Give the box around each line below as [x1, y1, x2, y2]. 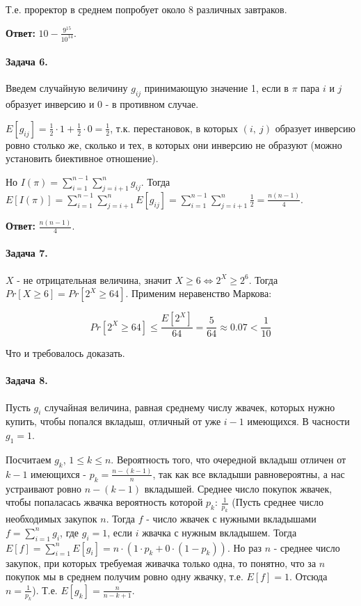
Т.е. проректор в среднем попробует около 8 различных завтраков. [6, 2, 287, 16]
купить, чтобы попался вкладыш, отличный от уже [6, 414, 221, 429]
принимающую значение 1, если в [144, 81, 289, 95]
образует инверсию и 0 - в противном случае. [6, 97, 199, 111]
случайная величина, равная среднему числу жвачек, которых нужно [45, 399, 335, 414]
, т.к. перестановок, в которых [110, 120, 238, 135]
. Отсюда [289, 569, 328, 584]
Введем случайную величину [6, 81, 128, 95]
